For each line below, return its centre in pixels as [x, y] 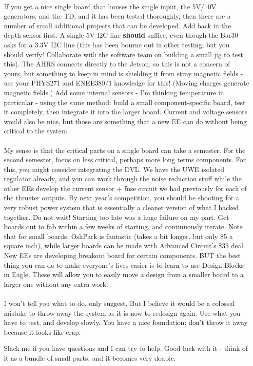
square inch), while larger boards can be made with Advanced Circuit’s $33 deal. [125, 246]
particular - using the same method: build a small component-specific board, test [125, 102]
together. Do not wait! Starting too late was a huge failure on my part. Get [117, 217]
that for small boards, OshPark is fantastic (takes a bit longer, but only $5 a [118, 236]
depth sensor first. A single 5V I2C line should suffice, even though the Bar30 [121, 35]
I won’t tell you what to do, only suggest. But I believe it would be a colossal [119, 303]
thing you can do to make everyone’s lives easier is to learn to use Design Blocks [124, 265]
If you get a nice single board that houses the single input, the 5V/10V [110, 6]
